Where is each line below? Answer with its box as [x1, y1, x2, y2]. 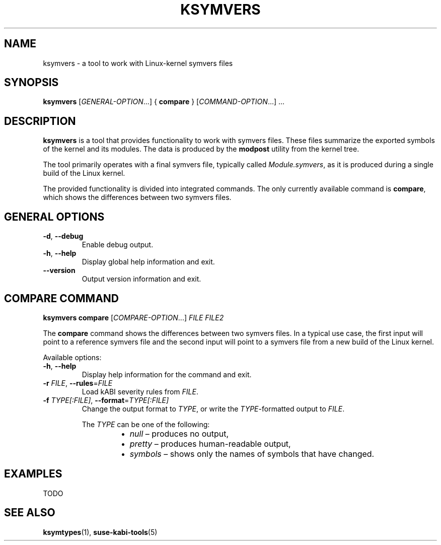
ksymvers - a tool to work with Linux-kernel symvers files [43, 58, 233, 67]
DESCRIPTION [4, 114, 76, 127]
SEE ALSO [4, 506, 55, 519]
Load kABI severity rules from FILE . [82, 387, 198, 396]
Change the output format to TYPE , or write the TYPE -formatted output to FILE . [82, 404, 345, 413]
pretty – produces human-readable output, [129, 438, 291, 449]
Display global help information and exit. [82, 257, 215, 266]
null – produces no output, [129, 428, 229, 439]
